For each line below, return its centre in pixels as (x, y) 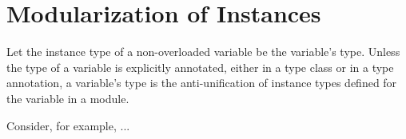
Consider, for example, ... (68, 125)
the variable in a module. (68, 98)
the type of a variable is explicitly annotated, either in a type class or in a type (200, 67)
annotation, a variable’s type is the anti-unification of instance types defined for (202, 83)
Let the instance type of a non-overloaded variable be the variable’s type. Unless (203, 52)
